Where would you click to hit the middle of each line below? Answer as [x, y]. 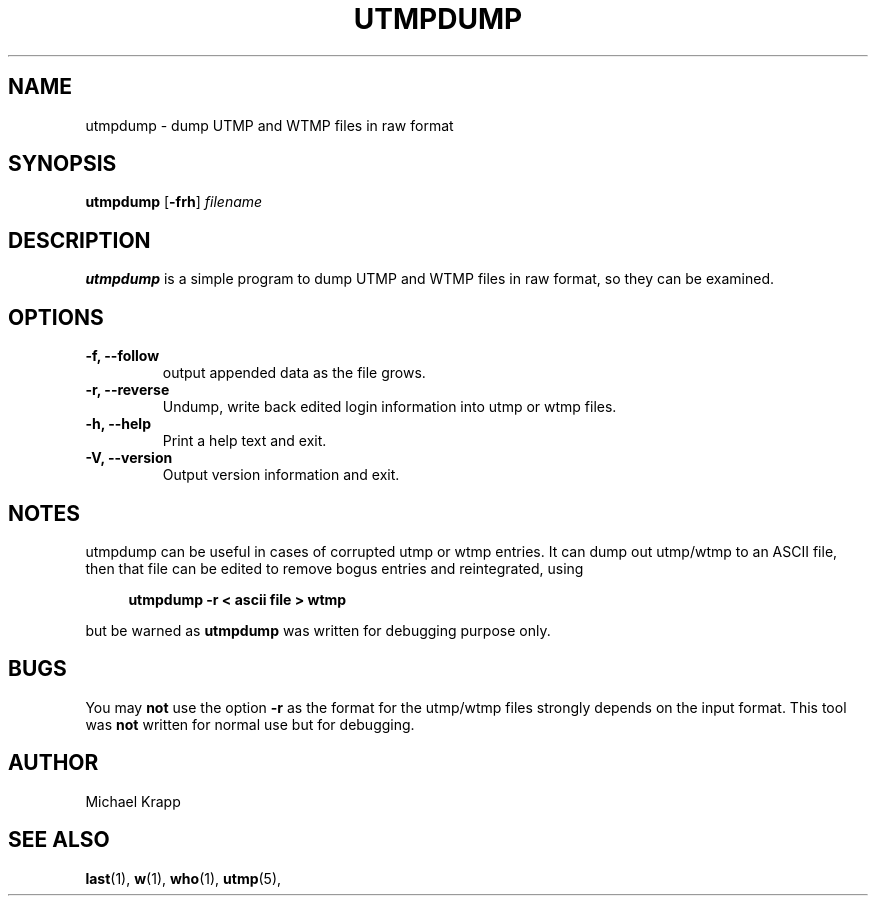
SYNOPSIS [62, 164]
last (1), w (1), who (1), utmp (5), [183, 878]
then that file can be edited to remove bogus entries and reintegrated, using [334, 568]
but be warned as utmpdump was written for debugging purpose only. [318, 630]
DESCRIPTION [79, 240]
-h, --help [118, 424]
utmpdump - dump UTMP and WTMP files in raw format [269, 125]
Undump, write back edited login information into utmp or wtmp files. [389, 407]
